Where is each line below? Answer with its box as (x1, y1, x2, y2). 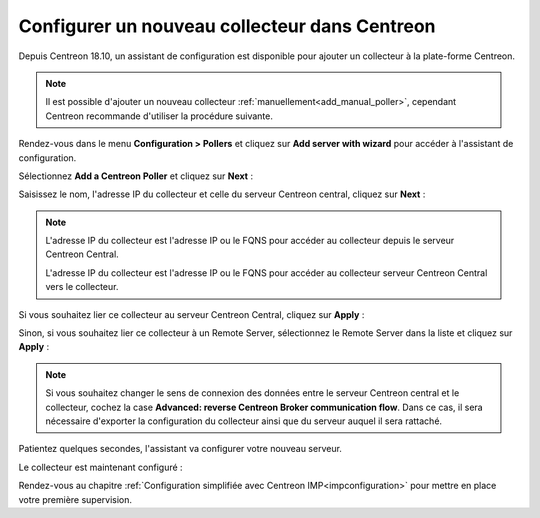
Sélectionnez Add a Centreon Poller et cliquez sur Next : (18, 170, 254, 182)
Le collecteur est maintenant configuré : (18, 461, 184, 473)
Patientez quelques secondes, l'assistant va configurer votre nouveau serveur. (18, 443, 342, 455)
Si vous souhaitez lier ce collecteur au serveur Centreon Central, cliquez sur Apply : (18, 308, 365, 320)
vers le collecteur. (45, 281, 119, 293)
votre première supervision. (18, 493, 133, 505)
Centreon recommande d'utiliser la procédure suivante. (45, 110, 274, 122)
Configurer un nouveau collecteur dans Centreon (18, 15, 436, 37)
